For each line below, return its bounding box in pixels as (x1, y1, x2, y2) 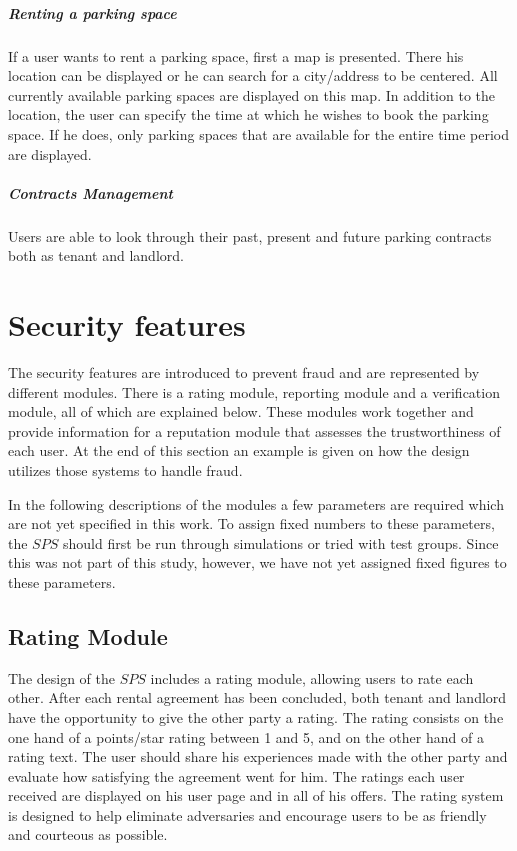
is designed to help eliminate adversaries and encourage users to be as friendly (8, 804, 487, 825)
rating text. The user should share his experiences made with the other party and (8, 746, 508, 767)
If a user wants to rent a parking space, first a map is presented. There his (8, 45, 464, 66)
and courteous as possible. (8, 824, 168, 845)
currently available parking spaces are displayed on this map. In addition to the (8, 84, 495, 105)
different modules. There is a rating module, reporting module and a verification (8, 381, 500, 402)
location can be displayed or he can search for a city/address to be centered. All (8, 65, 498, 86)
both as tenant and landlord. (8, 245, 184, 266)
